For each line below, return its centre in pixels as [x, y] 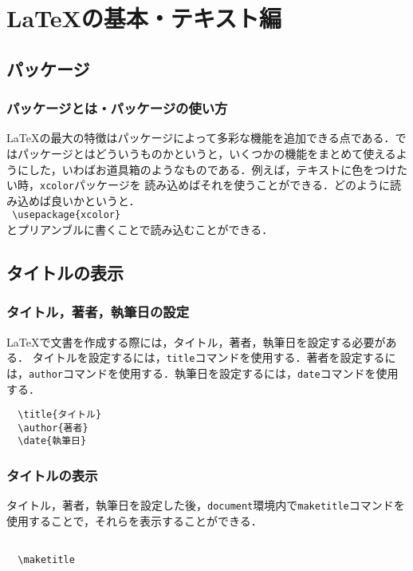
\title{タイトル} [60, 415]
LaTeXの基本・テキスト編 [144, 18]
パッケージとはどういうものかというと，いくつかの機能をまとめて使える [206, 153]
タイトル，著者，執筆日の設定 [98, 312]
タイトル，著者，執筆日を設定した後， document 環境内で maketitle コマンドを [206, 505]
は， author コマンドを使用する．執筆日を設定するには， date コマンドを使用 [203, 373]
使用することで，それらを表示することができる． [134, 521]
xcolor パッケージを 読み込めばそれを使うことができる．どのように [215, 185]
